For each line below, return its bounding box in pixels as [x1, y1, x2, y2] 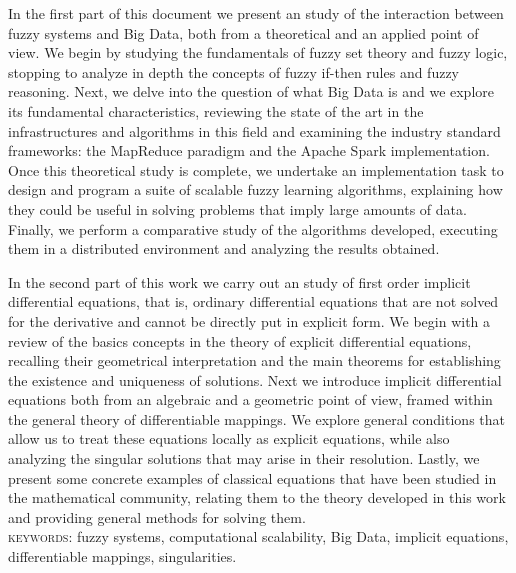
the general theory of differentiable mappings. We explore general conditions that [8, 408, 505, 429]
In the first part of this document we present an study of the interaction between [8, 3, 504, 23]
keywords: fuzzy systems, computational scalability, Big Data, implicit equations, [8, 526, 509, 547]
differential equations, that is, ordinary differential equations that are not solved [8, 291, 499, 312]
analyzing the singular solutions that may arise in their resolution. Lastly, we [8, 448, 480, 469]
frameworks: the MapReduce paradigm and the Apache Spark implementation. [8, 140, 490, 161]
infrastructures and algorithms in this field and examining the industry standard [8, 120, 501, 141]
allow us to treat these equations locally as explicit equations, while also [8, 428, 450, 449]
